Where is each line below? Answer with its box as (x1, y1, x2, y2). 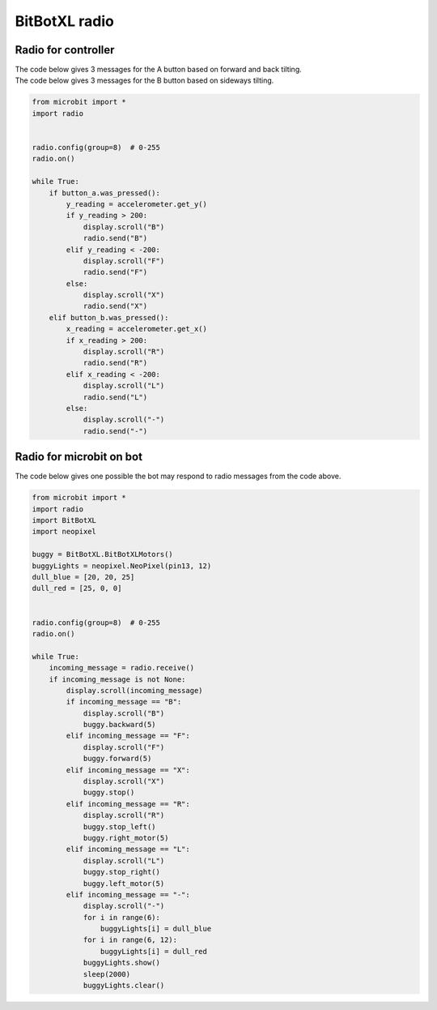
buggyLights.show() (83, 958, 161, 968)
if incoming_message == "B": (66, 697, 182, 707)
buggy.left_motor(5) (83, 879, 165, 888)
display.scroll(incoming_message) (66, 686, 203, 695)
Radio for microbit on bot (15, 450, 143, 464)
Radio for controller (15, 43, 115, 57)
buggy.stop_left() (83, 822, 157, 831)
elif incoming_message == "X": (66, 765, 190, 774)
